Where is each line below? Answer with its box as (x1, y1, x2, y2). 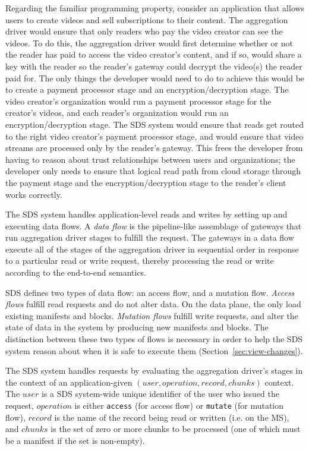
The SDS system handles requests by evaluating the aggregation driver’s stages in (5, 364, 303, 377)
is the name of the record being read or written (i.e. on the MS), (54, 411, 289, 423)
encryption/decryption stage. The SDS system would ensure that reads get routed (5, 118, 304, 130)
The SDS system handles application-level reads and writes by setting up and (5, 208, 288, 220)
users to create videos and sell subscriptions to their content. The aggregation (5, 13, 288, 26)
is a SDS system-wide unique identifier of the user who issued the (41, 387, 280, 400)
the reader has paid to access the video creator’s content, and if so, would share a (5, 48, 302, 61)
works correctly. (5, 188, 62, 200)
